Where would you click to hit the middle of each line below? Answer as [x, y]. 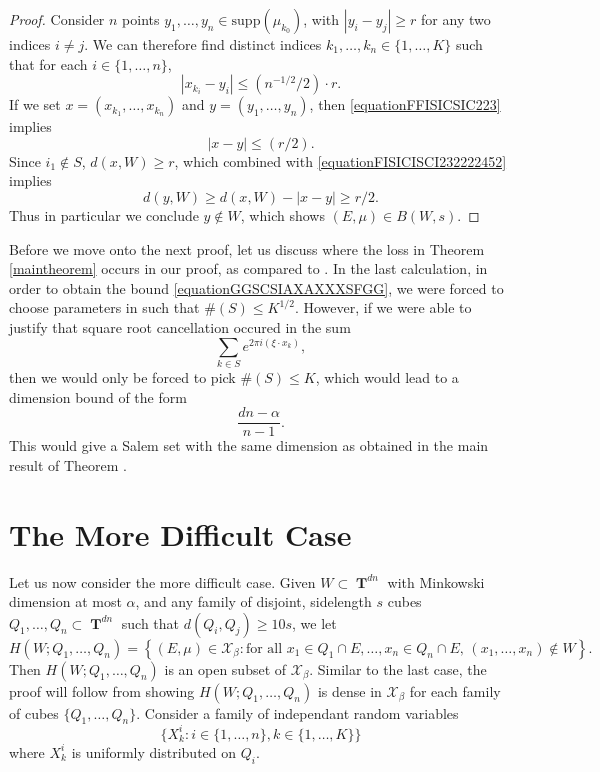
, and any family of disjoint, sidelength [253, 601]
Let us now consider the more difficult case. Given [162, 581]
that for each [48, 63]
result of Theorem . [68, 464]
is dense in [349, 690]
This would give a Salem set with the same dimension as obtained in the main [249, 445]
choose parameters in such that [104, 307]
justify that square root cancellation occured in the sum [180, 326]
